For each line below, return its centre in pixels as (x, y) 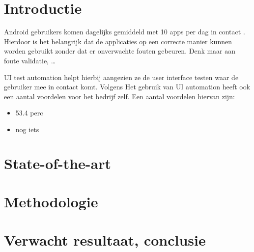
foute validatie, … (30, 60)
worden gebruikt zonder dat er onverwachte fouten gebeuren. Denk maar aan (120, 51)
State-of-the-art (58, 163)
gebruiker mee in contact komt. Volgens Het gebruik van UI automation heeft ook (127, 87)
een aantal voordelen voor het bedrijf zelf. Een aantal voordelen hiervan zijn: (119, 96)
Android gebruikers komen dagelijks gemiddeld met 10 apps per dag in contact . (125, 32)
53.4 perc (29, 113)
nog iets (27, 129)
